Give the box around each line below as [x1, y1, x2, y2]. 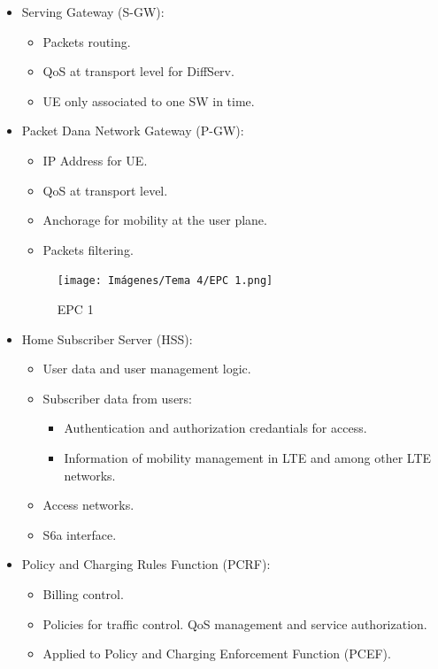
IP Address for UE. [42, 150, 148, 169]
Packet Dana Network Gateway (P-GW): [21, 121, 244, 140]
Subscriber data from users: [42, 388, 192, 407]
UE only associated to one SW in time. [42, 91, 255, 110]
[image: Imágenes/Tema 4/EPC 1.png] [57, 274, 273, 288]
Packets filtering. [42, 240, 134, 258]
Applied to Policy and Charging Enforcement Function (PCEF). [42, 644, 391, 663]
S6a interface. [42, 525, 117, 543]
